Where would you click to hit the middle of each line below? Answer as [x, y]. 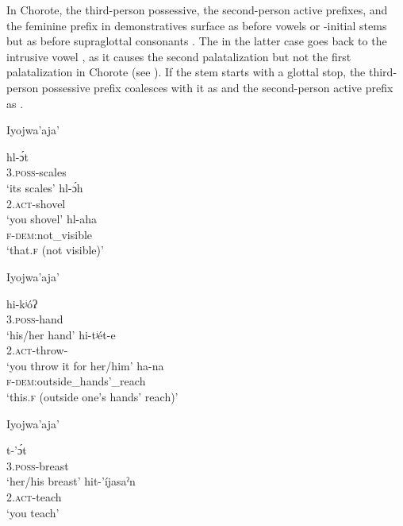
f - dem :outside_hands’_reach [76, 381]
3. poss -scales [36, 172]
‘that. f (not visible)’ [55, 250]
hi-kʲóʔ [22, 303]
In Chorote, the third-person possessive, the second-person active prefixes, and [197, 10]
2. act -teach [34, 497]
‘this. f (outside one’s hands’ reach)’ [92, 397]
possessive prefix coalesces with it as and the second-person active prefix [217, 87]
